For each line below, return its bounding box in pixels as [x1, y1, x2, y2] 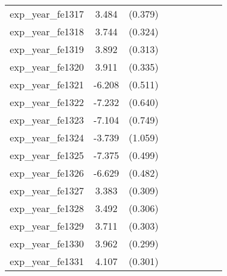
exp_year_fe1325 [10, 148, 84, 162]
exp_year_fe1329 [10, 219, 84, 233]
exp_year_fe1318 [10, 24, 84, 38]
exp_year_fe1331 [10, 254, 84, 268]
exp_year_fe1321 [10, 77, 84, 91]
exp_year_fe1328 [10, 201, 84, 215]
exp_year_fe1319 [10, 42, 84, 56]
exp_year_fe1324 [10, 130, 84, 144]
